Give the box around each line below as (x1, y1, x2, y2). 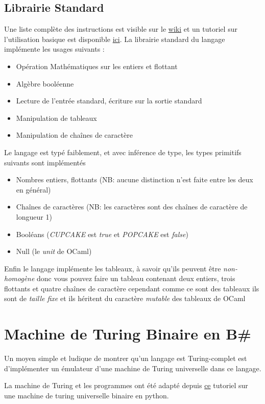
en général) (16, 184, 51, 195)
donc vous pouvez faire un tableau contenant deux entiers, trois (37, 273, 235, 284)
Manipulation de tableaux (16, 112, 97, 123)
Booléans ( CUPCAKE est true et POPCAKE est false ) (16, 228, 188, 239)
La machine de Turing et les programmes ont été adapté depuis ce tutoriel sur (4, 380, 248, 391)
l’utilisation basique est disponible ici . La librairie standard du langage (4, 33, 225, 44)
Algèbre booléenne (16, 78, 74, 89)
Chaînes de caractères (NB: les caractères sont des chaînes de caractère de (16, 201, 248, 212)
